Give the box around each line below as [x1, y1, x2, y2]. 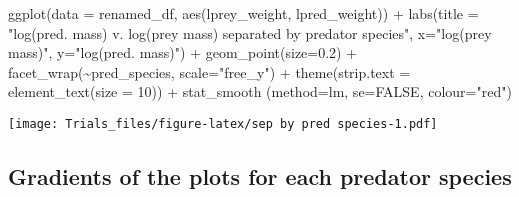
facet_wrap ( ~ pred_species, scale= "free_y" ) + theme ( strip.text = [8, 61, 411, 82]
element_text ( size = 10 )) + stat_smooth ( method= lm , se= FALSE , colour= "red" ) [8, 81, 512, 102]
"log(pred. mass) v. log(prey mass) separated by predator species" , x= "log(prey [8, 22, 492, 43]
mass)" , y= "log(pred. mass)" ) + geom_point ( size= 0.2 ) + [8, 42, 358, 63]
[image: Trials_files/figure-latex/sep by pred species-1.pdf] [8, 116, 438, 131]
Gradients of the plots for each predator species [8, 161, 512, 192]
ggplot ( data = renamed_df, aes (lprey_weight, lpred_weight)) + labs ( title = [8, 3, 479, 23]
